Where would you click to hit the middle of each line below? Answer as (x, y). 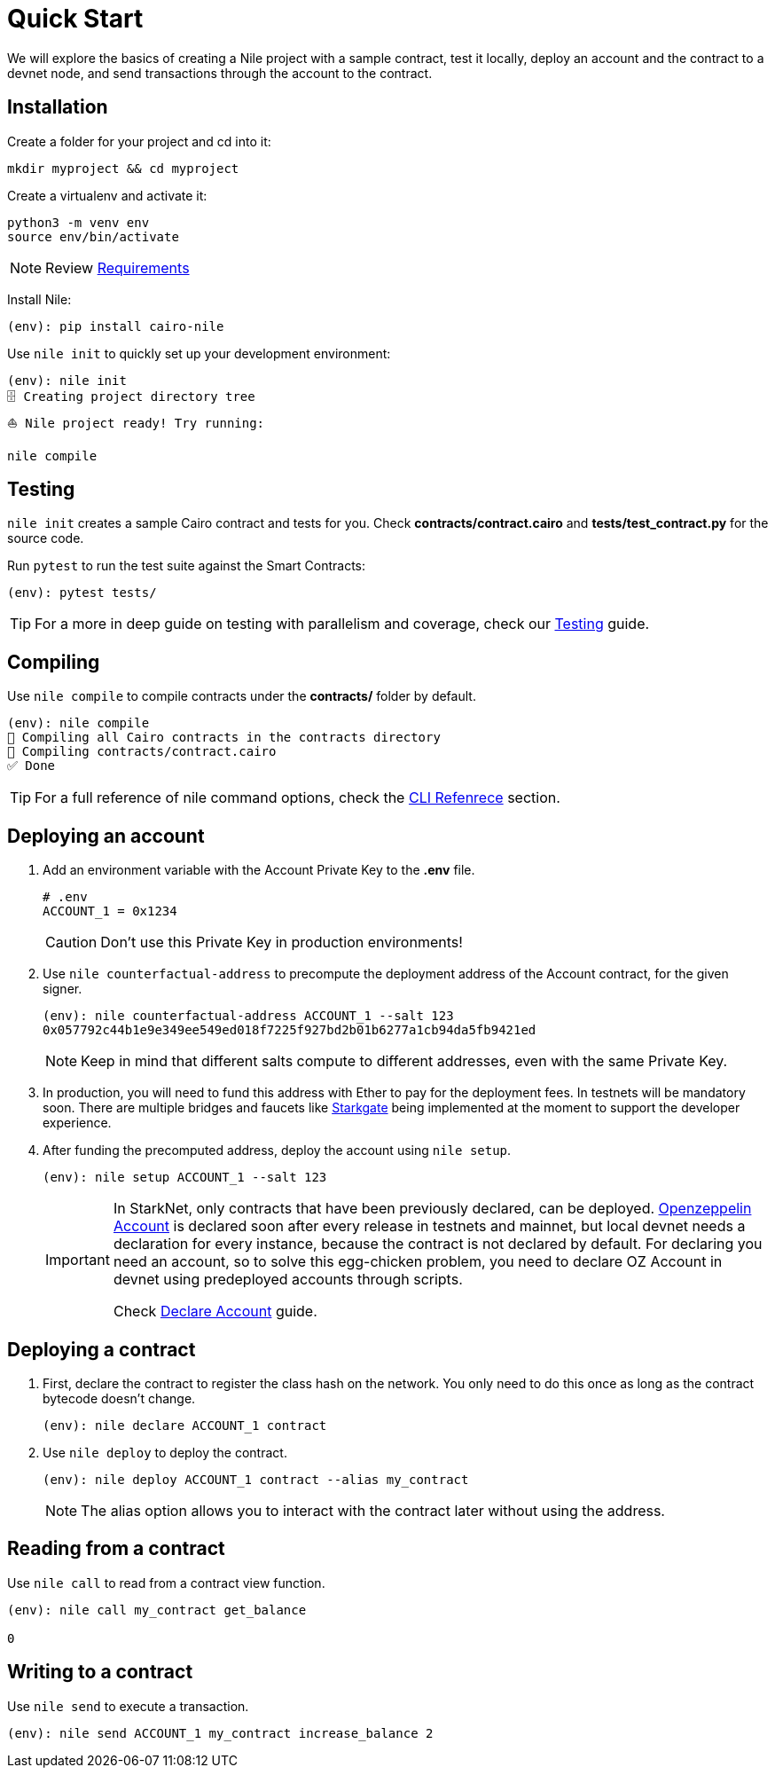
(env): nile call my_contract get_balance (157, 1610)
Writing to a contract (100, 1672)
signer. (63, 989)
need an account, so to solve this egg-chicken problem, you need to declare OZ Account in (418, 1262)
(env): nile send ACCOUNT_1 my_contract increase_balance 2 (220, 1733)
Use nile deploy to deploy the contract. (165, 1452)
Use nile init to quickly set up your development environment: (199, 353)
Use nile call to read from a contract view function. (166, 1583)
